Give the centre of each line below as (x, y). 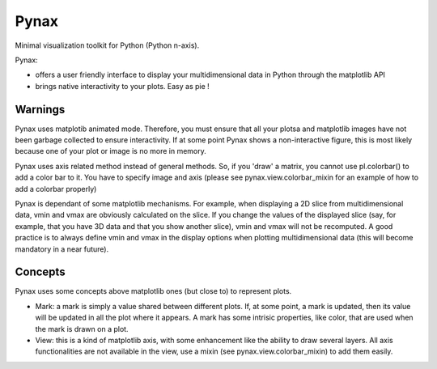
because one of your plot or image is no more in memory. (110, 151)
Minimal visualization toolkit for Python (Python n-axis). (107, 45)
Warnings (40, 109)
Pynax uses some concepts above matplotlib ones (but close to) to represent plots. (153, 291)
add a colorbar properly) (56, 189)
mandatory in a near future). (62, 249)
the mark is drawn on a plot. (82, 329)
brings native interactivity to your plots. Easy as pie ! (122, 86)
